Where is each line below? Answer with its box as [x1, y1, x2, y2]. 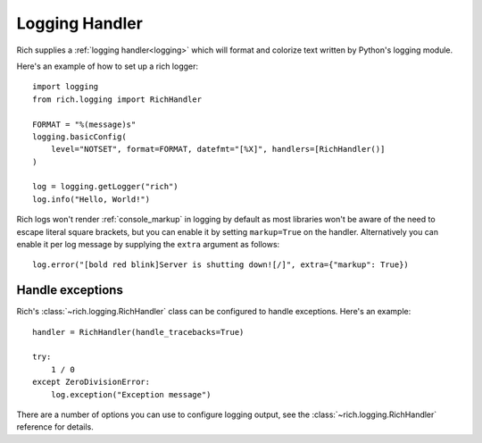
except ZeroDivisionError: [32, 377, 151, 388]
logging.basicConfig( [32, 131, 127, 142]
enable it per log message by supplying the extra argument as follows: [16, 239, 280, 250]
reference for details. [16, 422, 94, 432]
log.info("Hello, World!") [32, 194, 151, 205]
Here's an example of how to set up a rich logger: [16, 61, 199, 71]
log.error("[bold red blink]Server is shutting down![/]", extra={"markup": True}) [32, 260, 410, 270]
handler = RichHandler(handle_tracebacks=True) [32, 327, 245, 337]
